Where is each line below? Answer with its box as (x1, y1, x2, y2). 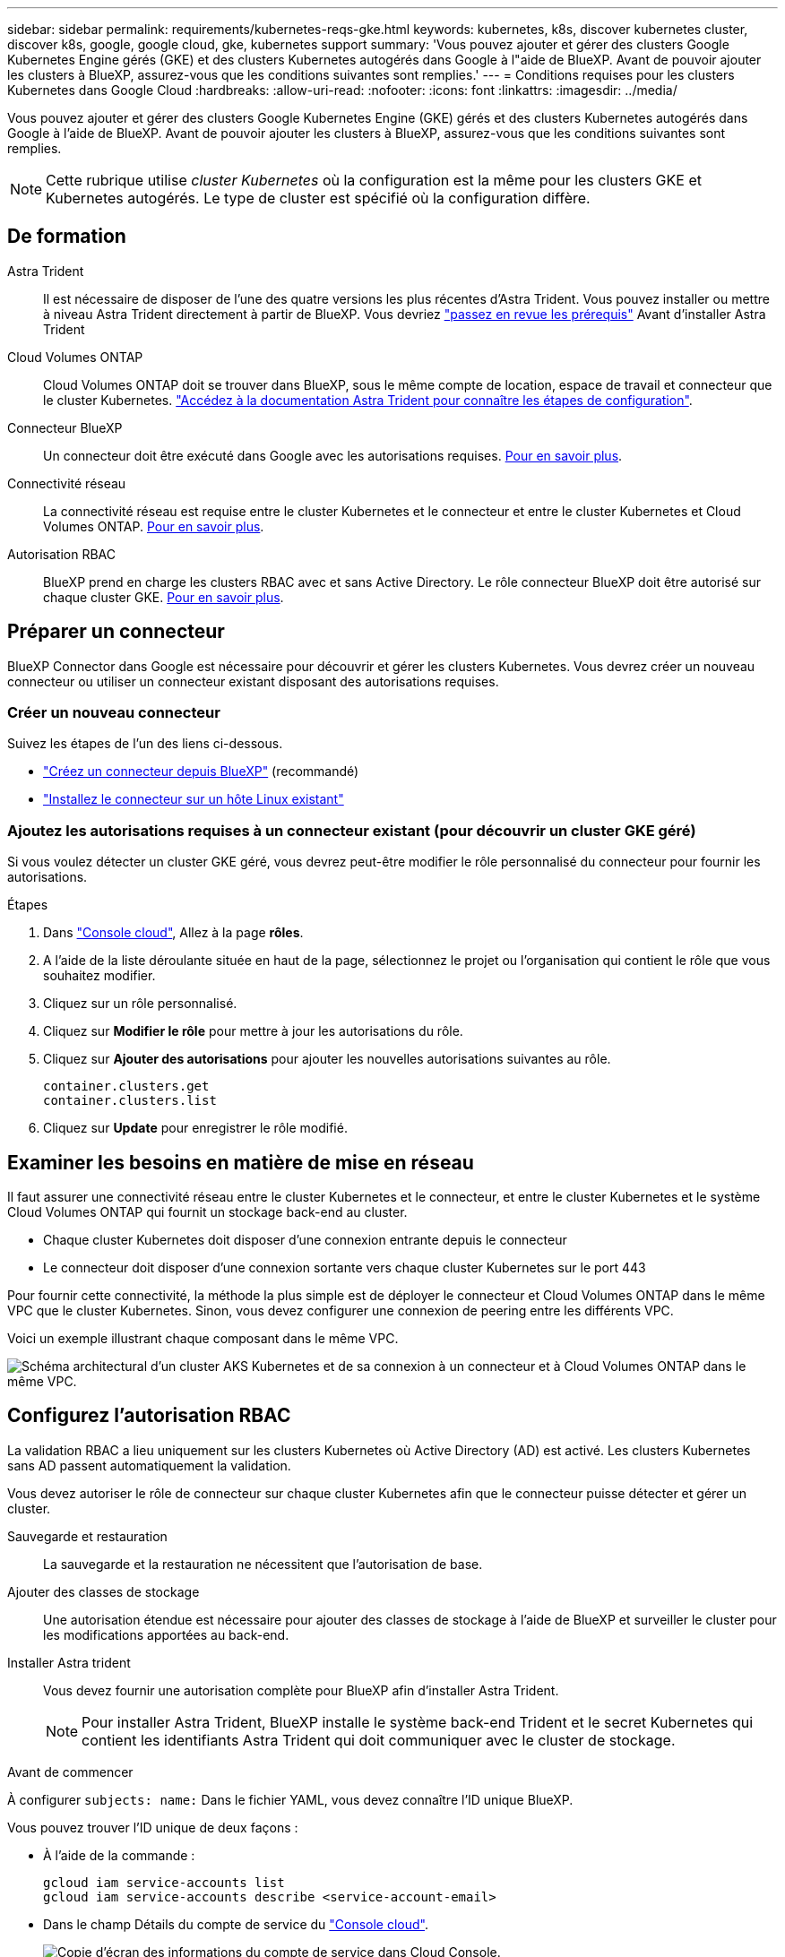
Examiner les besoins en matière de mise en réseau (7, 1151, 474, 1174)
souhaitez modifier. (43, 968, 156, 984)
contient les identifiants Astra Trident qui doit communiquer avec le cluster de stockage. (82, 1730, 676, 1749)
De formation (7, 225, 126, 248)
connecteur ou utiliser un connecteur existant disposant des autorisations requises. (7, 673, 499, 689)
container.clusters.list (43, 1093, 217, 1108)
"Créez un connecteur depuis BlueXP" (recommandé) (43, 763, 359, 780)
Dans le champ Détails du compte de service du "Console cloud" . (43, 1916, 429, 1932)
